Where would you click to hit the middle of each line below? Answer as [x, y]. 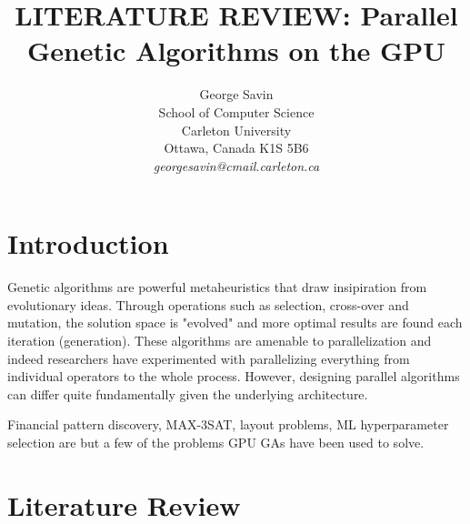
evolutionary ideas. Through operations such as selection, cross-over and [208, 304]
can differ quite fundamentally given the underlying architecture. [188, 393]
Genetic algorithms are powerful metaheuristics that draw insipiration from [217, 287]
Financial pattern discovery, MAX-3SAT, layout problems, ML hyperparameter [228, 424]
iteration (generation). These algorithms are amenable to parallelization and [220, 340]
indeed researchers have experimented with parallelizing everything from [209, 358]
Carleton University [236, 130]
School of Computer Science [236, 111]
